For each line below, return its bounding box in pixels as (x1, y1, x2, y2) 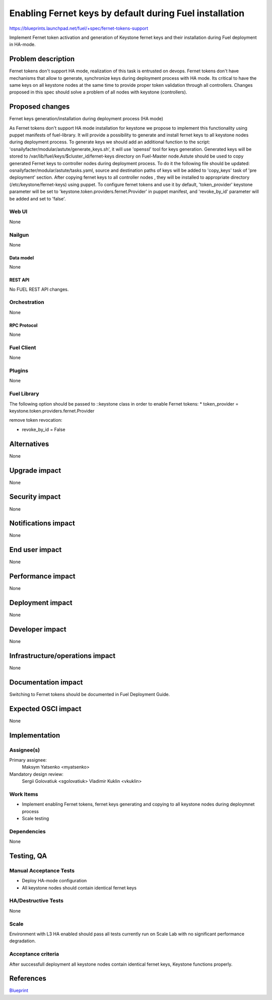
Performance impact (9, 572, 76, 581)
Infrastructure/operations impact (9, 652, 116, 660)
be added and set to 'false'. (9, 195, 66, 202)
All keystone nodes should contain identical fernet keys (22, 884, 137, 891)
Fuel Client (9, 344, 36, 351)
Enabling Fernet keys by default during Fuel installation (9, 8, 245, 19)
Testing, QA (9, 852, 47, 860)
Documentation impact (9, 678, 83, 686)
